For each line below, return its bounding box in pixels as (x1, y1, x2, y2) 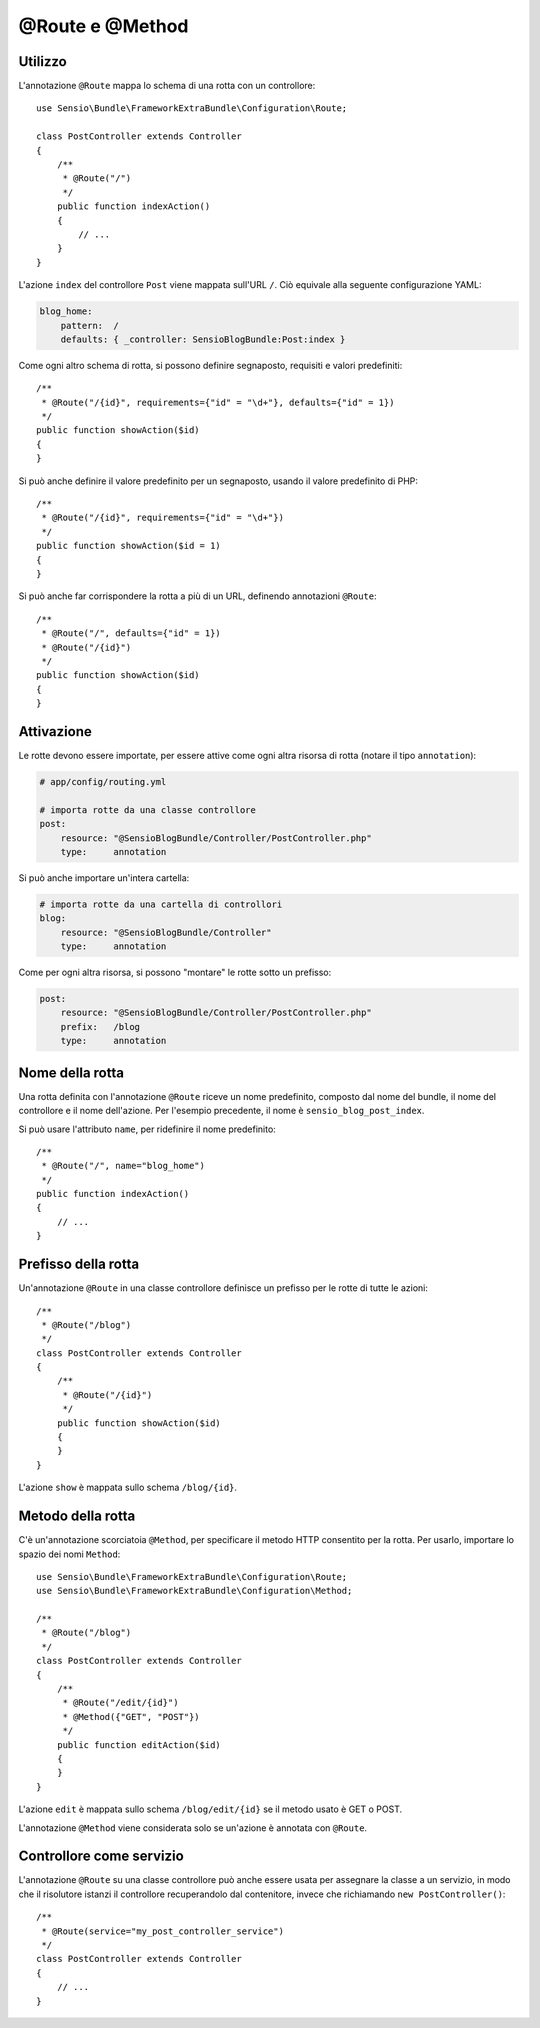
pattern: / (60, 320, 120, 331)
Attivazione (18, 723, 92, 740)
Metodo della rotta (18, 1508, 136, 1525)
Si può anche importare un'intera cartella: (18, 871, 190, 884)
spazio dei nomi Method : (18, 1548, 121, 1560)
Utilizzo (18, 53, 67, 70)
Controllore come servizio (18, 1848, 184, 1865)
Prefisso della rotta (18, 1256, 140, 1273)
